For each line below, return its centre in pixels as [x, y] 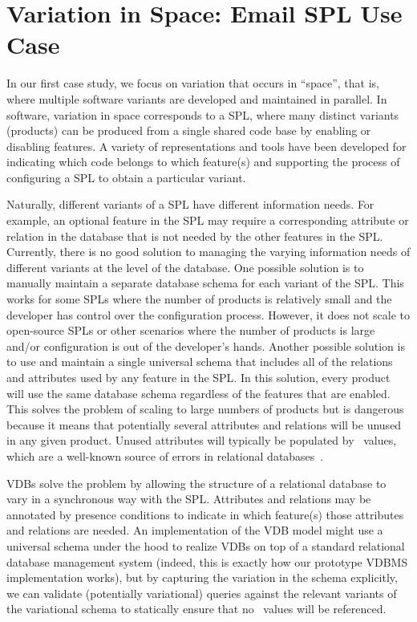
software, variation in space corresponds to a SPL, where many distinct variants [203, 114]
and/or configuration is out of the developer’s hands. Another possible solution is [206, 346]
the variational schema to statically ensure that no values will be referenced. [196, 609]
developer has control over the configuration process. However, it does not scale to [208, 314]
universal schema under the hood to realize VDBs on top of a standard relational [206, 545]
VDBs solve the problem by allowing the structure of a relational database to [196, 483]
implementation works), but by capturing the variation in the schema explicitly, [202, 577]
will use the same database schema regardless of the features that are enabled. [198, 393]
